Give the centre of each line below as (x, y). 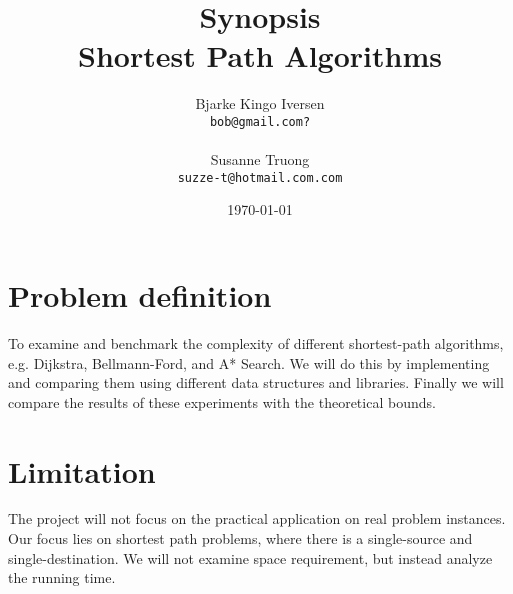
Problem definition (140, 295)
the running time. (62, 577)
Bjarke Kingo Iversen (260, 103)
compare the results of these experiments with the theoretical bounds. (222, 401)
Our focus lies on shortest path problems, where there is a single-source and (240, 538)
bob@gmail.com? (260, 121)
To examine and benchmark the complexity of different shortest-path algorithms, (256, 342)
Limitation (82, 470)
